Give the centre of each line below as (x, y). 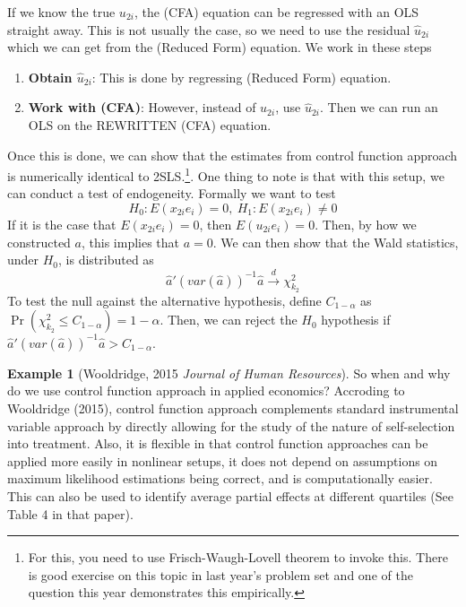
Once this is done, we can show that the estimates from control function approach (233, 155)
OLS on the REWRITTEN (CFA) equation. (150, 124)
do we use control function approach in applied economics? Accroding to (206, 390)
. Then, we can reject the (229, 320)
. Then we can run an (379, 107)
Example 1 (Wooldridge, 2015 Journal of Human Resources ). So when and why (229, 373)
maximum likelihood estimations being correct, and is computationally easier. (220, 478)
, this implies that (130, 242)
